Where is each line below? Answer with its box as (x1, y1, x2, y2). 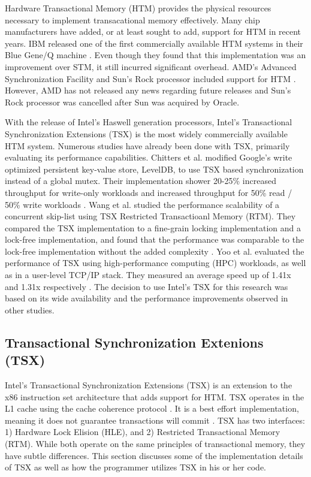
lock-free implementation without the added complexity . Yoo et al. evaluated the (5, 244, 304, 257)
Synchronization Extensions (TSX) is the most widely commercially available (5, 127, 288, 140)
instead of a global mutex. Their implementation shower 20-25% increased (5, 174, 276, 187)
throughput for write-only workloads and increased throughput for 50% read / (5, 186, 292, 198)
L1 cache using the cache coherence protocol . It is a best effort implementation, (5, 402, 299, 415)
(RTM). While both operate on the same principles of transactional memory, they (5, 437, 306, 449)
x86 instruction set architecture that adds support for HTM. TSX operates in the (5, 390, 304, 403)
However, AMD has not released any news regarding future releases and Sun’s (5, 84, 291, 96)
